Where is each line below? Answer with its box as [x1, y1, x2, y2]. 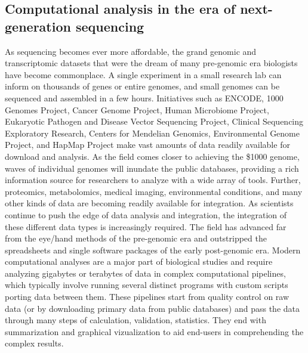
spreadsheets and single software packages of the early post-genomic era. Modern [5, 243, 301, 256]
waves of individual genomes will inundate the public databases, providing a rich [5, 162, 299, 174]
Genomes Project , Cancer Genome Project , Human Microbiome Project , [5, 103, 269, 116]
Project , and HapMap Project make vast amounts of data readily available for [5, 138, 290, 151]
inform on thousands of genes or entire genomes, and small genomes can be [5, 80, 280, 92]
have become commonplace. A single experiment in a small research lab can [5, 68, 282, 80]
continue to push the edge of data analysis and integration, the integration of [5, 208, 287, 221]
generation [5, 17, 71, 35]
